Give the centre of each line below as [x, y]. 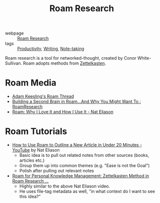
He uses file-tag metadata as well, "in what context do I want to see [87, 191]
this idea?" [30, 197]
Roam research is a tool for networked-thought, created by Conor [71, 58]
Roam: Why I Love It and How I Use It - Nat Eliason [62, 112]
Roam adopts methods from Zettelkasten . [64, 63]
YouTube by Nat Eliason [36, 150]
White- [144, 58]
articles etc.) [32, 160]
